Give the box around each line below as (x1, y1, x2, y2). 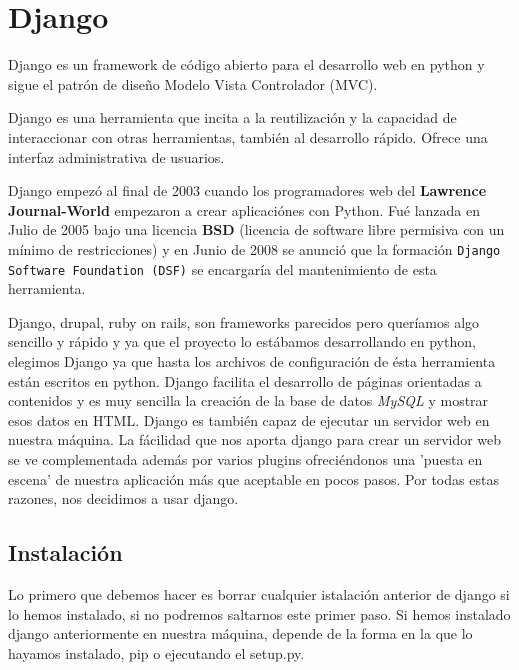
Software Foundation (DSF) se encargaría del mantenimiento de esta (8, 258, 437, 279)
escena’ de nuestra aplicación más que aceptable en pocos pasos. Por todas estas (8, 468, 499, 489)
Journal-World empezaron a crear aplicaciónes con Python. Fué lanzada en (8, 199, 480, 220)
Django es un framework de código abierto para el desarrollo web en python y (8, 54, 485, 75)
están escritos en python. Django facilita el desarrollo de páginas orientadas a (8, 370, 482, 391)
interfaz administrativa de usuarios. (8, 146, 225, 167)
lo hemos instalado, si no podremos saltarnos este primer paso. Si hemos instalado (8, 603, 511, 624)
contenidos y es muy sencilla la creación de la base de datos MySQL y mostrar (8, 390, 489, 411)
